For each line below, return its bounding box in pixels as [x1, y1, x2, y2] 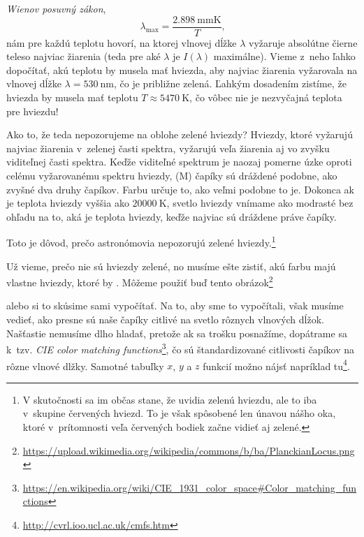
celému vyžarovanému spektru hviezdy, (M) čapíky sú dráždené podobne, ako [6, 168, 337, 182]
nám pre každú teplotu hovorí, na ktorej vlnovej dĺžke [6, 35, 237, 50]
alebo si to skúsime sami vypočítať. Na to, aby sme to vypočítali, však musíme [6, 298, 344, 313]
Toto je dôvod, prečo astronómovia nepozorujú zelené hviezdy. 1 [6, 233, 276, 250]
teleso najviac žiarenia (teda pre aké [6, 49, 161, 64]
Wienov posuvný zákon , [6, 1, 106, 15]
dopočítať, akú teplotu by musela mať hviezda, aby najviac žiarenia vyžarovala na [6, 62, 358, 77]
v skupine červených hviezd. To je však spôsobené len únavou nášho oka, [22, 406, 336, 420]
